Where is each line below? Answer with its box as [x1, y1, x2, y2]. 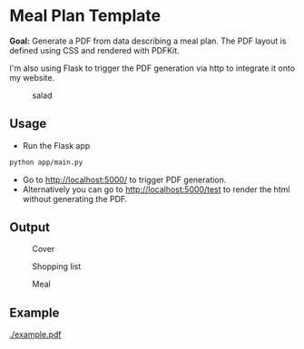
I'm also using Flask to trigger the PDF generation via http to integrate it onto [9, 63, 296, 73]
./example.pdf [9, 329, 62, 340]
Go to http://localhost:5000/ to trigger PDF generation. [22, 174, 227, 185]
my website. [9, 72, 55, 82]
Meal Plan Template [9, 5, 162, 26]
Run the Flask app [22, 140, 91, 150]
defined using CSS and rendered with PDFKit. [9, 44, 180, 55]
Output [9, 219, 50, 236]
